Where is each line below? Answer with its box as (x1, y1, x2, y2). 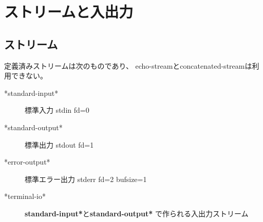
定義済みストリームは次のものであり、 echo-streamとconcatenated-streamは (4, 60, 252, 71)
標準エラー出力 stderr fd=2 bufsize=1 (25, 173, 147, 184)
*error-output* (4, 156, 50, 167)
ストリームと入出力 (4, 1, 134, 22)
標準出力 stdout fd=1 (25, 139, 94, 150)
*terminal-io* (4, 191, 46, 201)
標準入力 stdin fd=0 (25, 105, 89, 115)
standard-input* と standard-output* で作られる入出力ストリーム (25, 208, 249, 218)
